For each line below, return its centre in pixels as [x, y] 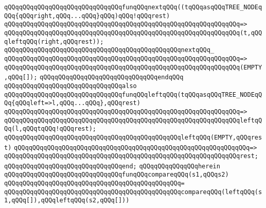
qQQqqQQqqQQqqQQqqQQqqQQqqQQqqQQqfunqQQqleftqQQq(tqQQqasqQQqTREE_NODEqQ [133, 94]
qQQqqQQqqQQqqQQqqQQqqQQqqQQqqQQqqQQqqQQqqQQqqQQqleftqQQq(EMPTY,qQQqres [133, 137]
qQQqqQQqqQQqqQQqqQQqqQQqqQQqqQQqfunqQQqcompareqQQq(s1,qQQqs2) [117, 175]
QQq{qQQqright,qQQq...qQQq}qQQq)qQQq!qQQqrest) [87, 16]
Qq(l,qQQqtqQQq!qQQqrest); [50, 129]
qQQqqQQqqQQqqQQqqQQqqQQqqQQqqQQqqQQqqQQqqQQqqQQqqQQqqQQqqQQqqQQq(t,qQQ [133, 33]
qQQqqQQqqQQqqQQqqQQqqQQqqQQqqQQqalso [70, 86]
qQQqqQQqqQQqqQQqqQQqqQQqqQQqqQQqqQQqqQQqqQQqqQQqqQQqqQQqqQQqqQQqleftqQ [133, 120]
